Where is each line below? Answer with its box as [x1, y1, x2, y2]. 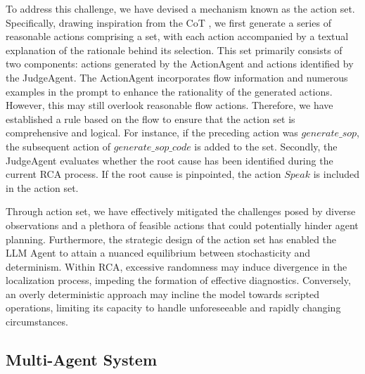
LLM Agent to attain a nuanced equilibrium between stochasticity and [6, 245, 311, 260]
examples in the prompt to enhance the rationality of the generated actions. [6, 84, 333, 98]
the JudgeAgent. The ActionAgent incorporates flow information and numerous [6, 70, 348, 84]
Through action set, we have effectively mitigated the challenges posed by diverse [6, 204, 356, 219]
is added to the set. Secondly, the [194, 138, 338, 153]
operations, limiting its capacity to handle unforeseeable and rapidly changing [6, 300, 341, 315]
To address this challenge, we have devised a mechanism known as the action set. [6, 1, 355, 15]
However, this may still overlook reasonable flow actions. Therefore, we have [6, 98, 333, 112]
